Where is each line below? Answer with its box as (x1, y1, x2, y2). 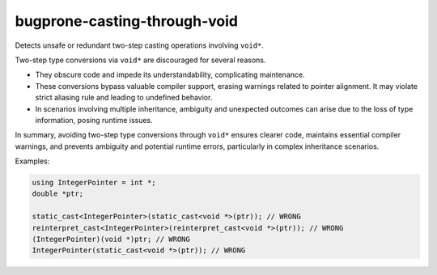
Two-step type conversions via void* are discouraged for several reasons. (15, 55, 266, 65)
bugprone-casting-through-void (15, 12, 239, 30)
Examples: (15, 156, 50, 166)
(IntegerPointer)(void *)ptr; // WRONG (32, 235, 190, 243)
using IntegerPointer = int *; (32, 178, 157, 188)
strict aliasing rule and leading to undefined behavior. (35, 93, 213, 103)
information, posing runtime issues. (35, 115, 153, 125)
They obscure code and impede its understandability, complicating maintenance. (35, 70, 305, 80)
